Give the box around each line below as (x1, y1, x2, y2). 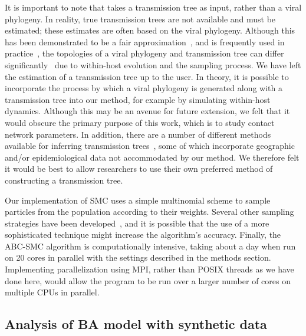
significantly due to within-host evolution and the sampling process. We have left (5, 58, 301, 71)
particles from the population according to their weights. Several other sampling (5, 205, 294, 218)
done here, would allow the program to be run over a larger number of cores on (5, 274, 291, 287)
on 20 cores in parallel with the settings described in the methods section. (5, 251, 271, 264)
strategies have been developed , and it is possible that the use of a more (5, 217, 269, 229)
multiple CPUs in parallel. (5, 286, 100, 298)
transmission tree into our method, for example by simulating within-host (5, 93, 271, 105)
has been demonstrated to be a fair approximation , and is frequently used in (5, 35, 285, 48)
